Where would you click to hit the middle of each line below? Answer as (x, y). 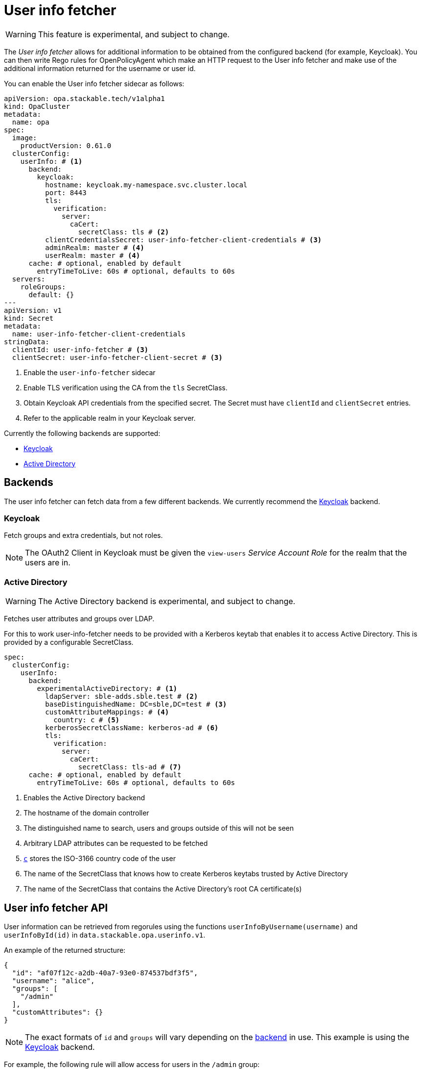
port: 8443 (66, 192)
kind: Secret (29, 318)
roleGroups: (43, 287)
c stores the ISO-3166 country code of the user (100, 859)
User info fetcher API (56, 908)
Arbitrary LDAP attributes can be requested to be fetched (116, 843)
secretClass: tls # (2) (124, 232)
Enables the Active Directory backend (84, 798)
